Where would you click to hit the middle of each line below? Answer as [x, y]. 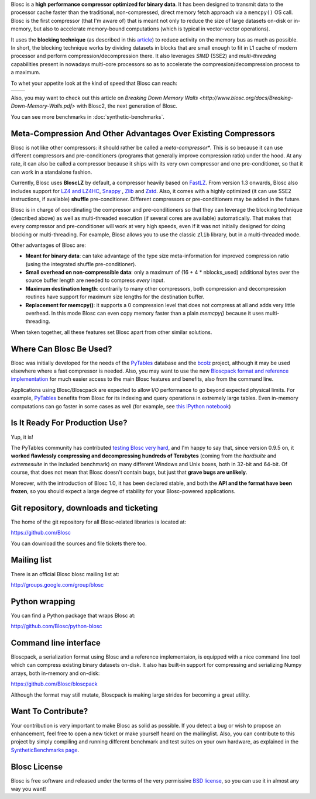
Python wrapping [43, 602]
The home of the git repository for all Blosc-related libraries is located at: [99, 522]
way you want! [28, 789]
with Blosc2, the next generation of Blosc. [127, 106]
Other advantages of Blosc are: [48, 245]
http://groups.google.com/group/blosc [57, 584]
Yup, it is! [22, 437]
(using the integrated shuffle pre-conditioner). [81, 264]
